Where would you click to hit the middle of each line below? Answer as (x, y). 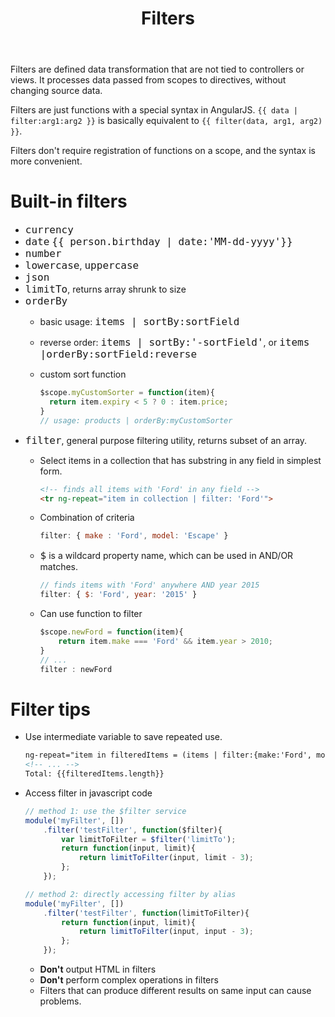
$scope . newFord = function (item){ (111, 632)
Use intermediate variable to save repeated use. (123, 737)
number (43, 254)
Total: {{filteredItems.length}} (94, 774)
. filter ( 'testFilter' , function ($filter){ (133, 830)
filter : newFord (76, 669)
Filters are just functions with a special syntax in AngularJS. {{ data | (154, 110)
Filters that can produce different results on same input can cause (175, 991)
